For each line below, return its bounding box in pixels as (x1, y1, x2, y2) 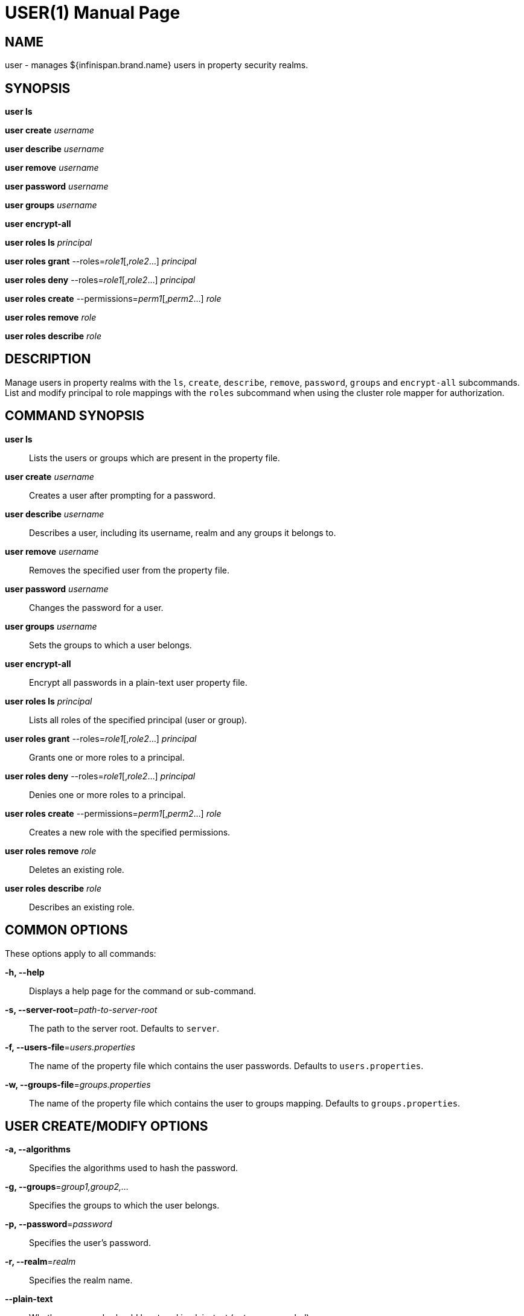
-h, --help (5, 966, 45, 977)
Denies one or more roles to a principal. (29, 789, 186, 800)
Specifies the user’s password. (29, 1238, 151, 1248)
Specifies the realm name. (29, 1275, 133, 1286)
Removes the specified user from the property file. (29, 564, 230, 575)
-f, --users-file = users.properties (5, 1041, 135, 1052)
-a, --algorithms (5, 1144, 71, 1155)
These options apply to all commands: (5, 948, 156, 959)
